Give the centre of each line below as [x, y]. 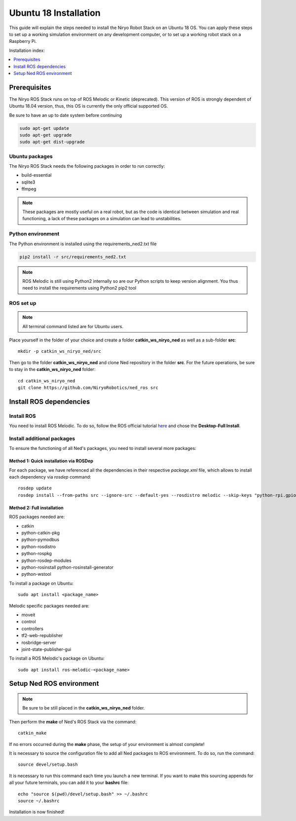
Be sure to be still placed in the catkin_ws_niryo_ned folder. [84, 708]
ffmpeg [29, 189]
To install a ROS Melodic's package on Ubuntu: [57, 658]
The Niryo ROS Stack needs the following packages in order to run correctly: [87, 166]
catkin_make [32, 733]
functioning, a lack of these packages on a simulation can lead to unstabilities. [102, 219]
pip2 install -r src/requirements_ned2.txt [73, 257]
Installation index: [27, 50]
